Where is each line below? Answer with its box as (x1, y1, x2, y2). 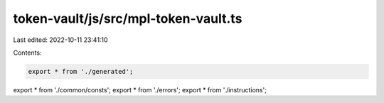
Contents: (13, 48, 42, 57)
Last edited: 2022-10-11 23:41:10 (13, 36, 108, 44)
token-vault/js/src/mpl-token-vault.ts (13, 11, 242, 26)
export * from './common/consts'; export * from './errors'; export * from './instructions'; (13, 85, 267, 94)
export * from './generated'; (28, 67, 134, 75)
